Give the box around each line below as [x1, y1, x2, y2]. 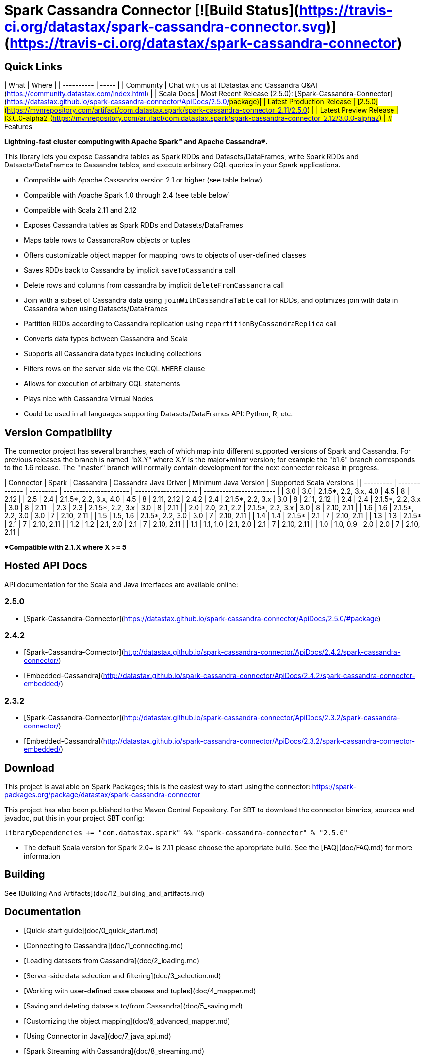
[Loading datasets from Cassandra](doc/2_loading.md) [24, 956, 199, 965]
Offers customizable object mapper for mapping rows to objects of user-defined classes [24, 251, 306, 260]
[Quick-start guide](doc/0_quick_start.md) [24, 926, 158, 935]
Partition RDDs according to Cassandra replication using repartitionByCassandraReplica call [24, 319, 337, 328]
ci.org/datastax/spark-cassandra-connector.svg [4, 18, 326, 35]
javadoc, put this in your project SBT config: [4, 813, 144, 822]
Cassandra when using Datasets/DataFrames [24, 304, 168, 313]
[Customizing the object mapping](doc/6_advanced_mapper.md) [24, 1016, 230, 1025]
